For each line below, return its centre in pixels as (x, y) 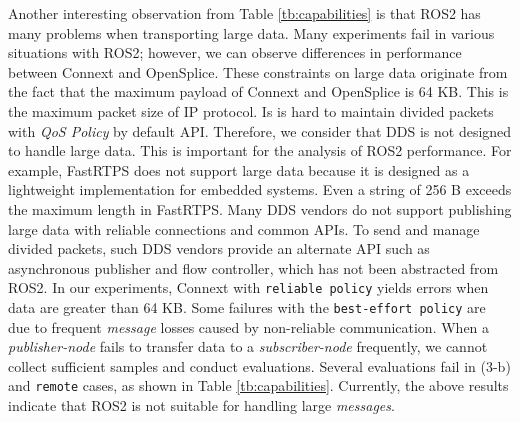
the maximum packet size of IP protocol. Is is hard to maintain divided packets (251, 110)
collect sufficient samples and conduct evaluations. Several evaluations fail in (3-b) (259, 365)
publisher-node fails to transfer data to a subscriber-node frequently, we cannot (248, 346)
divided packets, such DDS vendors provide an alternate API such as (219, 248)
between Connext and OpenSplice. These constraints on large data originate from (258, 71)
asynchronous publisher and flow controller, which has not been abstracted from (253, 267)
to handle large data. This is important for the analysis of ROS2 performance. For (260, 150)
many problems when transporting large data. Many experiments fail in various (251, 32)
